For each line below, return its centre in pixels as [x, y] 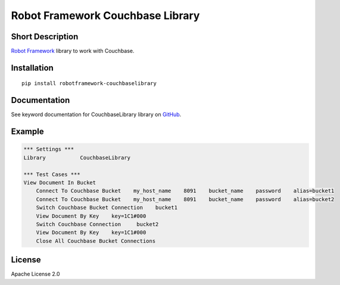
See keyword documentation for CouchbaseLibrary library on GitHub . [96, 115]
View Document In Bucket [60, 182]
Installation [32, 68]
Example [27, 132]
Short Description [45, 37]
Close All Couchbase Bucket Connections [96, 241]
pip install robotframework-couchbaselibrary [89, 84]
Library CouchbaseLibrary [77, 157]
